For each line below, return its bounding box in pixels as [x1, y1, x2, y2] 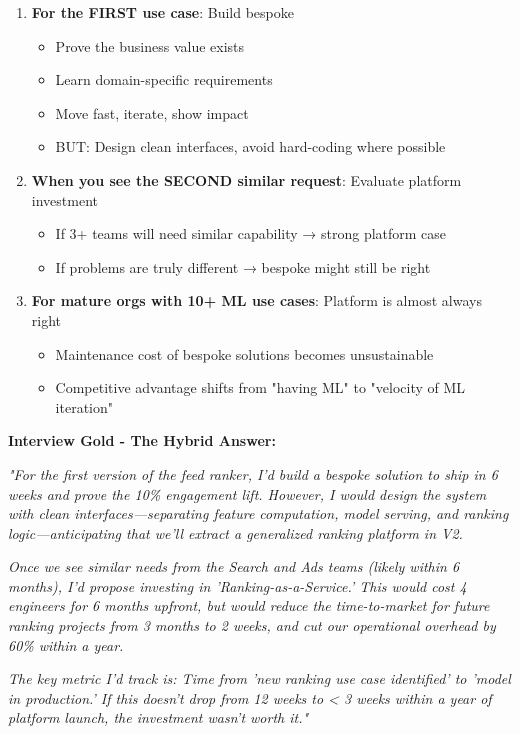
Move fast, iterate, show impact [55, 102, 249, 123]
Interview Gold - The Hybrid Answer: [8, 430, 276, 451]
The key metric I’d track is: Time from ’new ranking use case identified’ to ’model [8, 668, 511, 689]
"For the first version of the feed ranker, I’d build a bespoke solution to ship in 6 [8, 463, 498, 484]
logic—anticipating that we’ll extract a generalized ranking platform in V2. [8, 522, 463, 543]
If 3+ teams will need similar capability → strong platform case [55, 223, 447, 244]
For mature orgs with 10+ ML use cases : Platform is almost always [31, 290, 482, 311]
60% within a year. [8, 634, 124, 655]
